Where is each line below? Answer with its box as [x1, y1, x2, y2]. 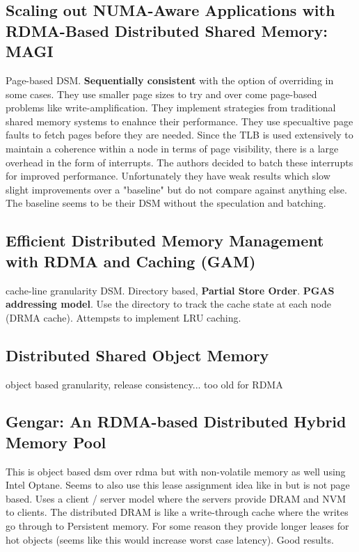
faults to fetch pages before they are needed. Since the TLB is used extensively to [6, 127, 353, 142]
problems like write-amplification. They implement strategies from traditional [6, 100, 336, 115]
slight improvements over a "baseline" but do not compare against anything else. [6, 182, 347, 196]
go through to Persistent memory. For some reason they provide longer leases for [6, 519, 349, 533]
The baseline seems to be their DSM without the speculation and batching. [6, 196, 326, 210]
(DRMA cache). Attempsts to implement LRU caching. [6, 310, 241, 324]
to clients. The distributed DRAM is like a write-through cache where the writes [6, 505, 349, 519]
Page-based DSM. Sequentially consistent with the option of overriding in [6, 72, 334, 87]
